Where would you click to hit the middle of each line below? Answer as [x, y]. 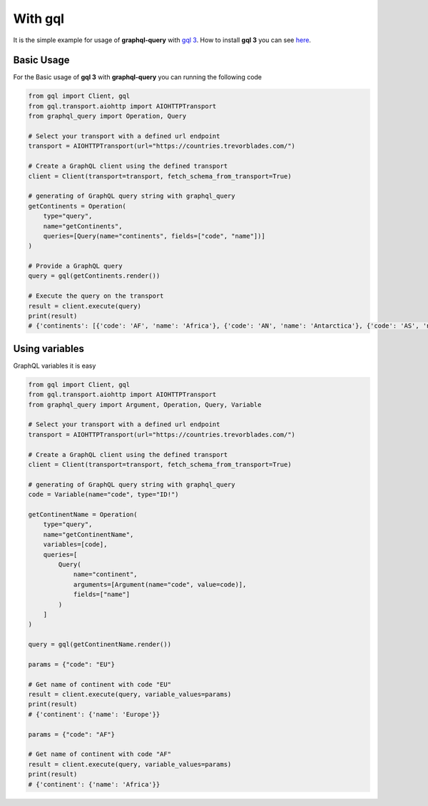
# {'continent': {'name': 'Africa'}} [94, 784]
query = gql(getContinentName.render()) [100, 645]
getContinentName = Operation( [83, 514]
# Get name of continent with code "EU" [100, 684]
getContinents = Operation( [77, 206]
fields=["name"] [102, 595]
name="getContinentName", [88, 534]
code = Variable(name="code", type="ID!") [103, 495]
